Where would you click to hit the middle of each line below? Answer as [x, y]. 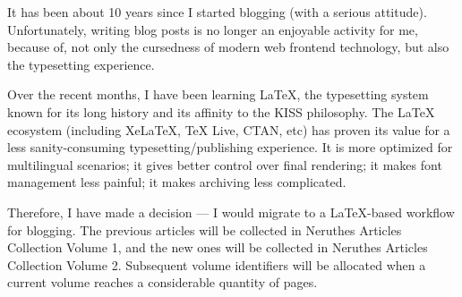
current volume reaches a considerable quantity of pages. [163, 282]
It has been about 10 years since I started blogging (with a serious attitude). [217, 12]
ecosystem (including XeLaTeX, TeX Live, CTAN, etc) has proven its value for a [229, 129]
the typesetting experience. [81, 64]
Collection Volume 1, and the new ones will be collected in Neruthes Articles [218, 247]
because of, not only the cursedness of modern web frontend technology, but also [228, 47]
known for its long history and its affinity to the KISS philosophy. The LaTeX [221, 111]
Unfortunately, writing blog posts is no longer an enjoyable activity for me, [213, 29]
